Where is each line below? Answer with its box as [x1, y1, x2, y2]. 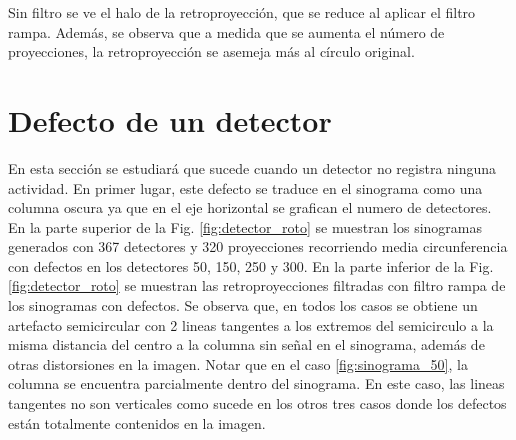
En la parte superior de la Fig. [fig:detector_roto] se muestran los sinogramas [8, 216, 483, 237]
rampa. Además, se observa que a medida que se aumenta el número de [8, 21, 445, 42]
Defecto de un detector [8, 99, 332, 140]
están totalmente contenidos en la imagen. [8, 412, 266, 433]
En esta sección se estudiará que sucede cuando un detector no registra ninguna [8, 157, 497, 178]
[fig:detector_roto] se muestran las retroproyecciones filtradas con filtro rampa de [8, 275, 506, 296]
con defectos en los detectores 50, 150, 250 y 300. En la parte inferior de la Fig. [8, 255, 494, 276]
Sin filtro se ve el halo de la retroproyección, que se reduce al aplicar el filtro [8, 2, 476, 22]
